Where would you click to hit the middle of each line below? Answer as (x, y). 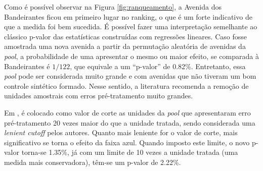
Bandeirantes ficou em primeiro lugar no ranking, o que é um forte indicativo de (128, 16)
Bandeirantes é (27, 66)
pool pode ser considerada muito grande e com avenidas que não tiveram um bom (130, 76)
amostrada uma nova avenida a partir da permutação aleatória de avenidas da (125, 46)
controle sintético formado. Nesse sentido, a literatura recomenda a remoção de (126, 85)
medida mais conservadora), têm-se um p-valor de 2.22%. (93, 162)
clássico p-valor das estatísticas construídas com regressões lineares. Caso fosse (125, 36)
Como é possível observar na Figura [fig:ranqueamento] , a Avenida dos (113, 7)
